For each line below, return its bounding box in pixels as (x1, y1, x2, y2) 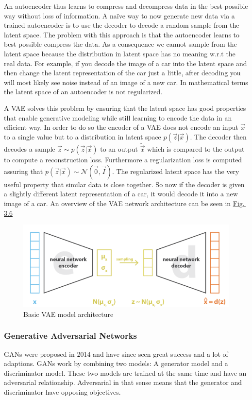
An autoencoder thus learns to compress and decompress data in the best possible (4, 1, 248, 11)
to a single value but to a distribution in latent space (4, 131, 161, 141)
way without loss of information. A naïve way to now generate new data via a (4, 10, 235, 20)
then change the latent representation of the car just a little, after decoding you (4, 68, 241, 78)
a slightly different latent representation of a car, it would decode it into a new (4, 189, 238, 199)
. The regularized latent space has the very (112, 166, 239, 176)
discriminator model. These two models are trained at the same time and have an (4, 367, 247, 378)
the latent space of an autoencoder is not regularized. (4, 87, 163, 97)
